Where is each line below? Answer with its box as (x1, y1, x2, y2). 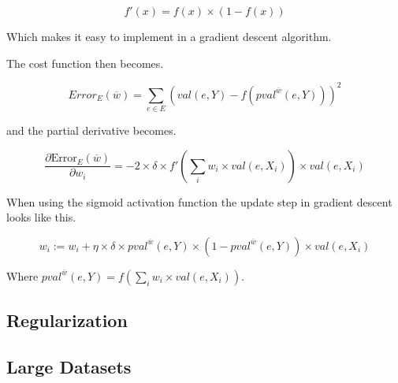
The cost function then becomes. (6, 54, 164, 71)
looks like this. (6, 209, 76, 225)
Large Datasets (6, 354, 132, 378)
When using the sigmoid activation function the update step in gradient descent (6, 193, 392, 210)
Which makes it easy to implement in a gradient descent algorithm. (6, 28, 332, 44)
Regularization (6, 308, 128, 333)
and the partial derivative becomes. (6, 122, 177, 139)
